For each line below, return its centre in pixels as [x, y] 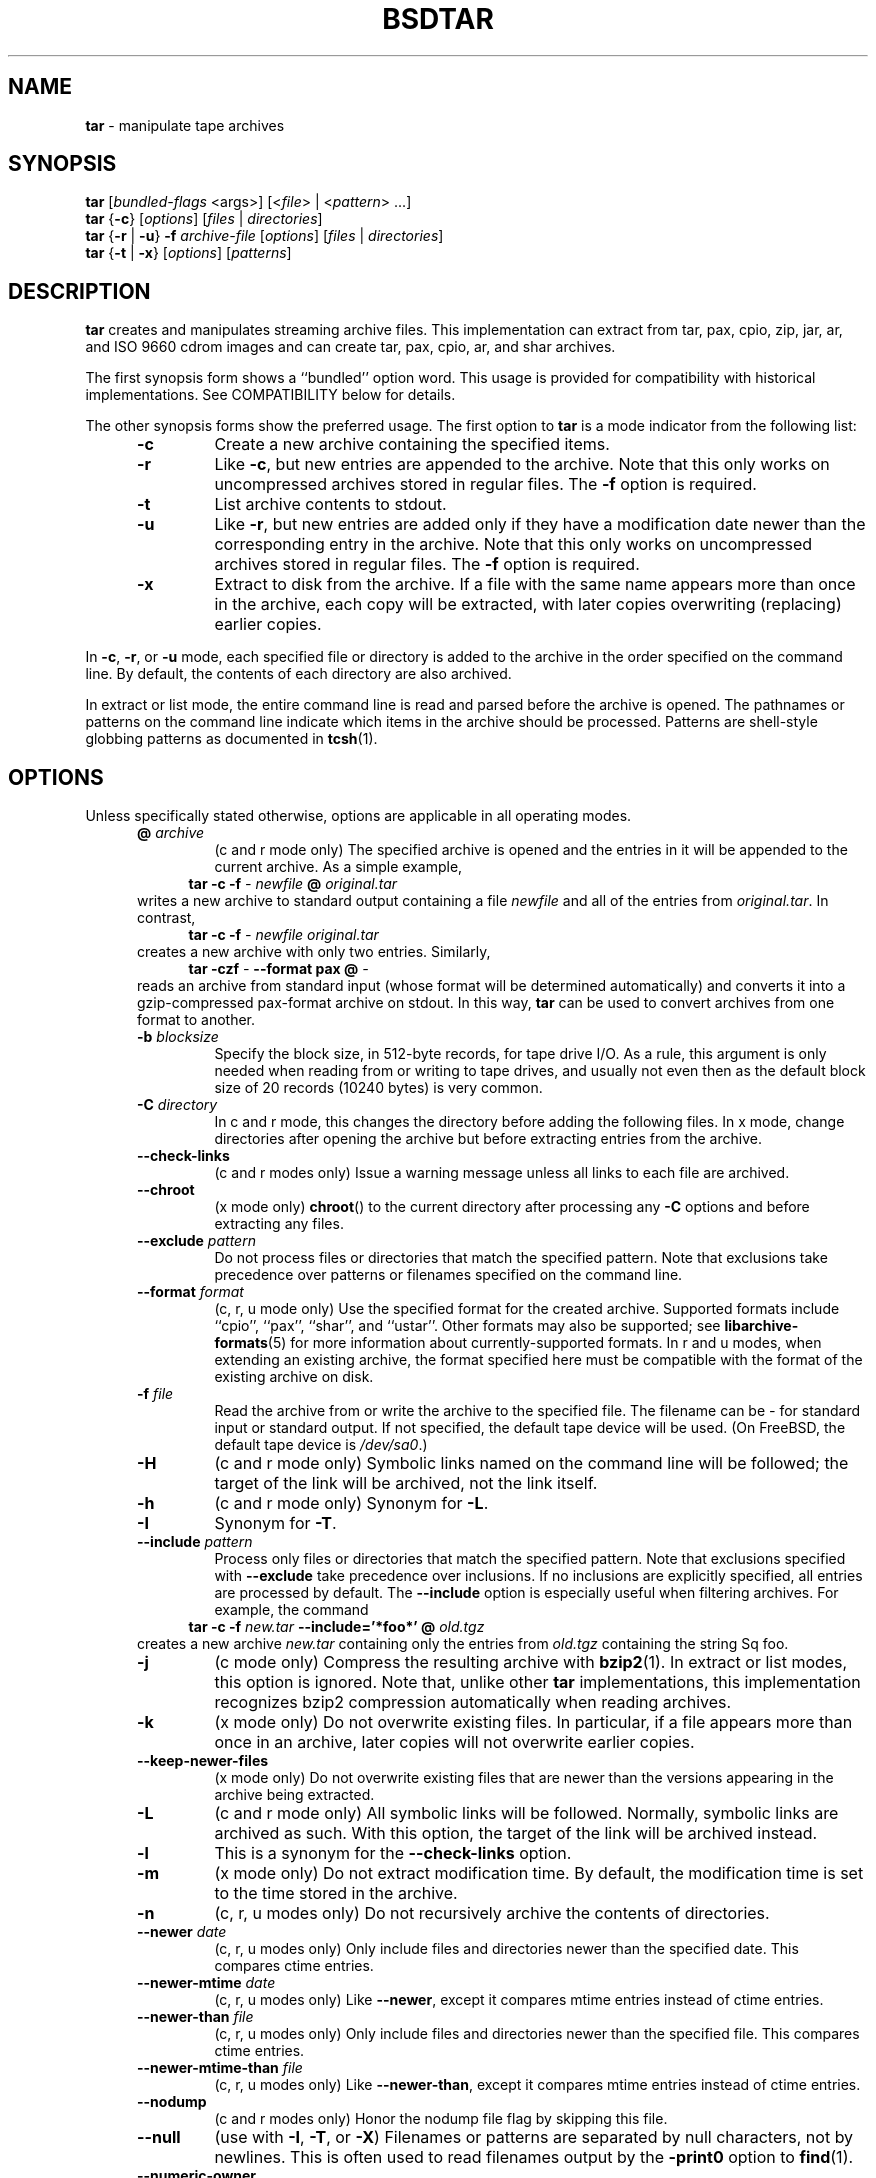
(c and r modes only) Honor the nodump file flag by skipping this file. [441, 2119]
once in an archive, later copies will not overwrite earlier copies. [454, 1742]
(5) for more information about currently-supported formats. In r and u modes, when [544, 1343]
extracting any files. [279, 1224]
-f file [155, 1394]
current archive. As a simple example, [338, 867]
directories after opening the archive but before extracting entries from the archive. [488, 1139]
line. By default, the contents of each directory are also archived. [298, 674]
